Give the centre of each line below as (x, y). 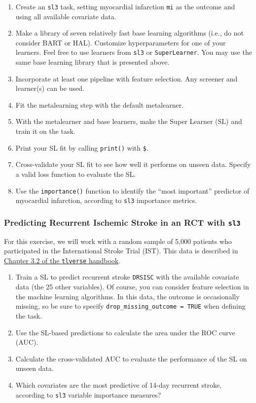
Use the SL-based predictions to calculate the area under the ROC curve (125, 332)
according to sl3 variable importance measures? (88, 394)
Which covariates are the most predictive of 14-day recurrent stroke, (119, 384)
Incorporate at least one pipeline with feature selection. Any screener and (127, 78)
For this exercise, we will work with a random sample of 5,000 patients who (118, 241)
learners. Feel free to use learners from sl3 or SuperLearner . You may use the (134, 52)
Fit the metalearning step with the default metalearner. (100, 104)
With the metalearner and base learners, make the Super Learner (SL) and (129, 121)
